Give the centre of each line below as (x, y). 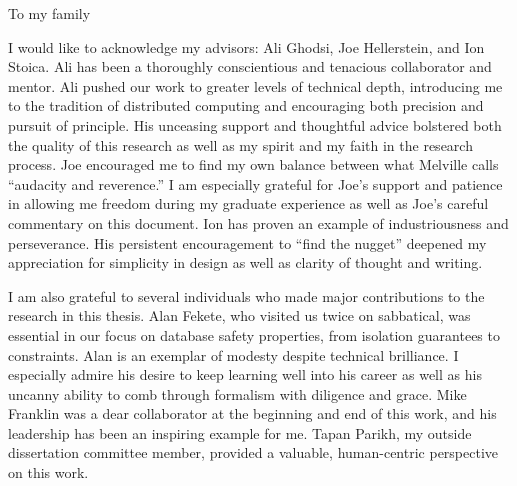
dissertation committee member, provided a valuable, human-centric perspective (253, 452)
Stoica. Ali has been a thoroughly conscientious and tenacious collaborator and (250, 66)
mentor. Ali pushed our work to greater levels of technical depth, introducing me (255, 85)
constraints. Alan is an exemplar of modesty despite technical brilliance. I (233, 354)
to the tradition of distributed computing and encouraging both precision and (246, 105)
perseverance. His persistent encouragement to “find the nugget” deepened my (247, 242)
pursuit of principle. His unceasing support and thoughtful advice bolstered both (255, 124)
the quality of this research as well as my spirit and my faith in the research (240, 144)
